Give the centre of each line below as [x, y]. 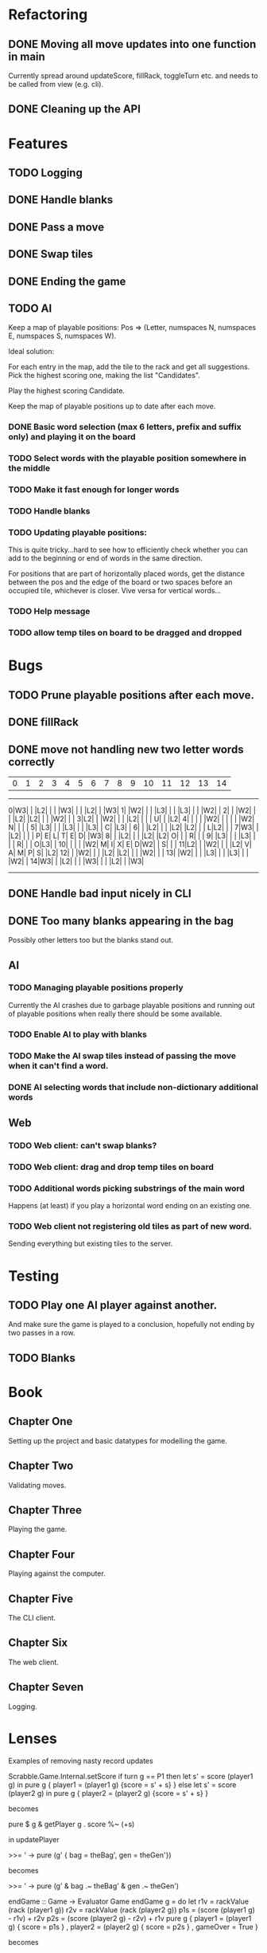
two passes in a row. [42, 1333]
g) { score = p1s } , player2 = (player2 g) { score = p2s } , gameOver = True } [133, 1927]
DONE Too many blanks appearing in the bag [121, 921]
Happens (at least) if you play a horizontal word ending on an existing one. [130, 1206]
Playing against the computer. [57, 1573]
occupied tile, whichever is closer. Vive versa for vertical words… [115, 591]
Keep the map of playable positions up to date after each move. [112, 406]
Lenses [33, 1738]
